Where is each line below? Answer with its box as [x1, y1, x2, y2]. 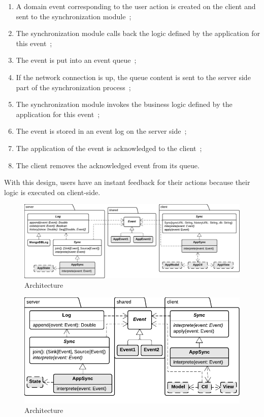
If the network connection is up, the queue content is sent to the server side [16, 71, 251, 82]
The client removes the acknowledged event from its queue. [16, 160, 200, 170]
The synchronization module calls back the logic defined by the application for [16, 28, 260, 39]
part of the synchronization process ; [16, 82, 131, 92]
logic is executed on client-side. [4, 186, 101, 197]
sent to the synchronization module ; [16, 11, 131, 21]
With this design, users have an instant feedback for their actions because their [4, 177, 250, 187]
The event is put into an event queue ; [16, 55, 137, 65]
